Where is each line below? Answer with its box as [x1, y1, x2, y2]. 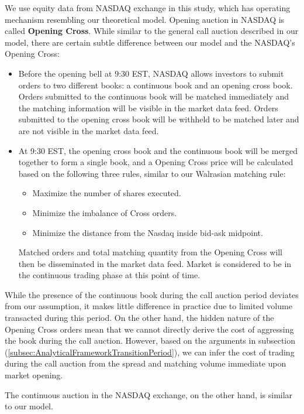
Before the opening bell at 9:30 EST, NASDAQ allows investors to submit [18, 67, 284, 79]
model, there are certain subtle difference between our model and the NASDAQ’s [5, 36, 295, 48]
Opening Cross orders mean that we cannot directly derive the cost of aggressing [5, 323, 294, 335]
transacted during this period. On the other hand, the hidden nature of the [5, 312, 274, 324]
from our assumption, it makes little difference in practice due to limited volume [5, 300, 292, 312]
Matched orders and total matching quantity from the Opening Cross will [18, 246, 282, 258]
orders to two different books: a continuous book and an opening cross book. [18, 78, 293, 91]
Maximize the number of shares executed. [32, 187, 181, 199]
